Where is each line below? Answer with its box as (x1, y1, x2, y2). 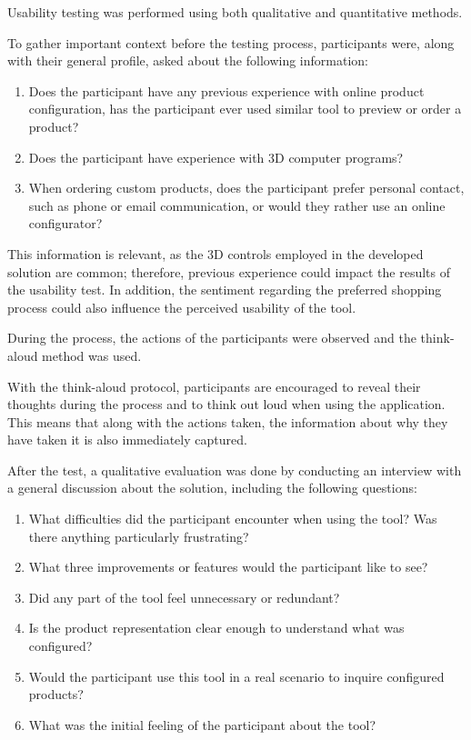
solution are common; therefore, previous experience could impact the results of (7, 262, 451, 281)
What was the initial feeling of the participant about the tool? (28, 715, 376, 734)
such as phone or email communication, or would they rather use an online (28, 195, 446, 215)
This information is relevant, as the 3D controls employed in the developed (7, 244, 424, 263)
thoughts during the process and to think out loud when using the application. (7, 395, 446, 414)
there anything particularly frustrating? (28, 526, 249, 545)
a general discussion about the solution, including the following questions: (7, 478, 417, 497)
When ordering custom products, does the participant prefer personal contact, (28, 178, 465, 197)
